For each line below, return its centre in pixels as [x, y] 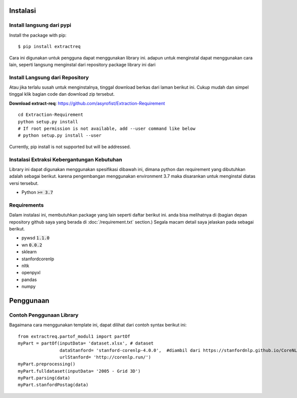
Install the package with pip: [38, 35]
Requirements [26, 205]
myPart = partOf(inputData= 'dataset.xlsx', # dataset [86, 343]
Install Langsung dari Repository [49, 77]
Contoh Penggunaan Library [44, 315]
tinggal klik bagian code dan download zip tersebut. [62, 94]
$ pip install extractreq [49, 47]
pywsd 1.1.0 [35, 238]
